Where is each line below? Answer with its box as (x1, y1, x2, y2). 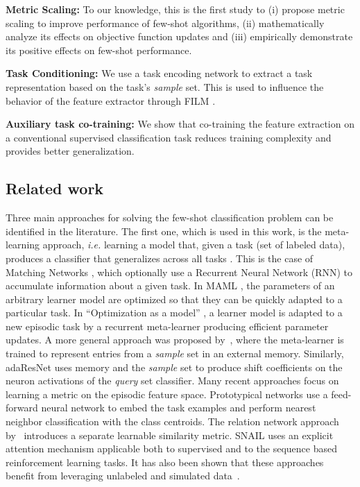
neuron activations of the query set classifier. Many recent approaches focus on (6, 373, 339, 388)
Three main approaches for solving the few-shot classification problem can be (6, 210, 334, 225)
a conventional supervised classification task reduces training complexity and (6, 130, 332, 144)
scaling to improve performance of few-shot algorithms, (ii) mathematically (6, 15, 325, 30)
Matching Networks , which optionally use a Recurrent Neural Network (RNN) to (6, 264, 353, 279)
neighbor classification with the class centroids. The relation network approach (6, 414, 339, 429)
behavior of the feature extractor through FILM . (6, 93, 216, 108)
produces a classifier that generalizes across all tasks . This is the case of (6, 250, 314, 265)
